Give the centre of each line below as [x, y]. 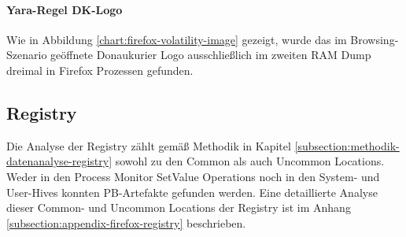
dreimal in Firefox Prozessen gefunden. [100, 70]
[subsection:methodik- [347, 145]
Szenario [27, 55]
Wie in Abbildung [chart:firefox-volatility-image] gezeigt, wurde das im [177, 39]
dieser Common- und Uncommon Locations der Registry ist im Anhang [179, 207]
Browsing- [375, 39]
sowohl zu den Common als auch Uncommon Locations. [250, 161]
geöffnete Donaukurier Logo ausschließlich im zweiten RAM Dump [211, 55]
